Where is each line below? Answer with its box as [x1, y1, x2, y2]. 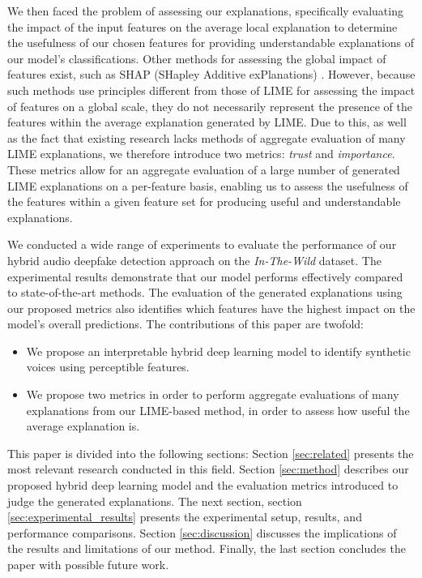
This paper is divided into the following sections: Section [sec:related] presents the [7, 444, 414, 461]
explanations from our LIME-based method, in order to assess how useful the [26, 401, 410, 418]
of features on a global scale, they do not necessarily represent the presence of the [7, 97, 412, 114]
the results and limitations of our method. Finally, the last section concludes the [7, 540, 406, 557]
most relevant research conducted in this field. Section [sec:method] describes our [7, 460, 409, 477]
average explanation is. [26, 417, 140, 435]
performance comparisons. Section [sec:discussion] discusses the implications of [7, 524, 397, 541]
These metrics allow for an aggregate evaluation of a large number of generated [7, 161, 400, 178]
